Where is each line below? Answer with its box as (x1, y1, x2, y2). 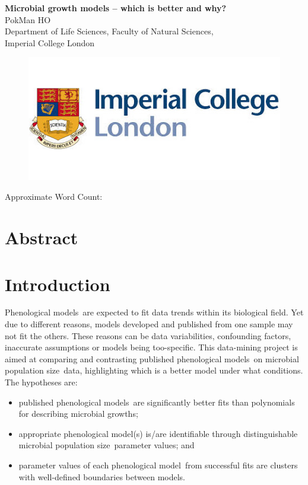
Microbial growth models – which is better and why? (5, 2, 227, 14)
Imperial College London (5, 36, 95, 49)
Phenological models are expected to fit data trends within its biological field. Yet (5, 306, 304, 318)
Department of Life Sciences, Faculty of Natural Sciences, (5, 25, 214, 37)
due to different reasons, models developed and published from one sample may (5, 318, 293, 330)
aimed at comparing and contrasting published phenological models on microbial (5, 352, 299, 365)
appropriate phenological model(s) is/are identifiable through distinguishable (18, 427, 298, 439)
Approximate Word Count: (5, 190, 103, 203)
